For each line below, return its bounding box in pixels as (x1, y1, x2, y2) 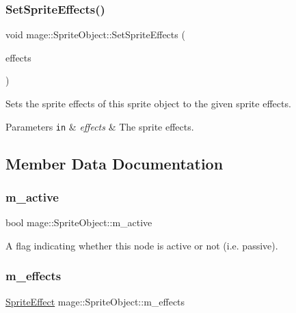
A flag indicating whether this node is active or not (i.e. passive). (5, 238, 278, 252)
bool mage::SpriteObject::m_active (5, 215, 152, 230)
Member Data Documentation (5, 152, 224, 174)
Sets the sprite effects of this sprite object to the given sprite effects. (5, 96, 291, 110)
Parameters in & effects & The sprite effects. (5, 119, 194, 133)
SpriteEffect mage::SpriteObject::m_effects (5, 294, 185, 308)
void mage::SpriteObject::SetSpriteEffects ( (5, 27, 185, 42)
